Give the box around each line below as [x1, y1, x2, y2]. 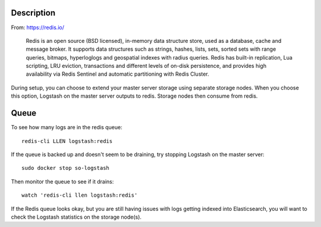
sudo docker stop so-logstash [21, 164, 110, 172]
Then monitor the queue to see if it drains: [11, 178, 114, 185]
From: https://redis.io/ [11, 24, 65, 31]
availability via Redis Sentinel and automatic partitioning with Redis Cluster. [26, 70, 209, 77]
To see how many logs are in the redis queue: [11, 124, 122, 131]
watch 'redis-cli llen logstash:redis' [21, 192, 138, 199]
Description [11, 8, 56, 18]
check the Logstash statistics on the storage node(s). [11, 213, 142, 220]
